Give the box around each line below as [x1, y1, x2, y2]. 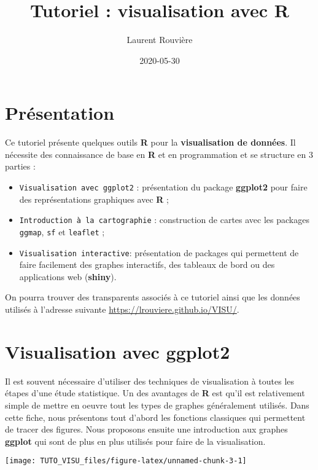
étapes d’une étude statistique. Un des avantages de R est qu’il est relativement [5, 386, 305, 399]
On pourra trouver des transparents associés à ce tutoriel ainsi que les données [5, 291, 300, 304]
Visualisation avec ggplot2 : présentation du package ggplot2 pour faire [19, 181, 308, 194]
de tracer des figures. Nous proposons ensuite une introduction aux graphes [5, 423, 288, 436]
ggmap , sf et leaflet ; [19, 225, 105, 238]
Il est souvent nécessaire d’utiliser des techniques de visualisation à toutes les [5, 374, 295, 387]
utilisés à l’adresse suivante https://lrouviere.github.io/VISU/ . [5, 303, 239, 316]
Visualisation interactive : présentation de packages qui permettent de [19, 246, 299, 259]
